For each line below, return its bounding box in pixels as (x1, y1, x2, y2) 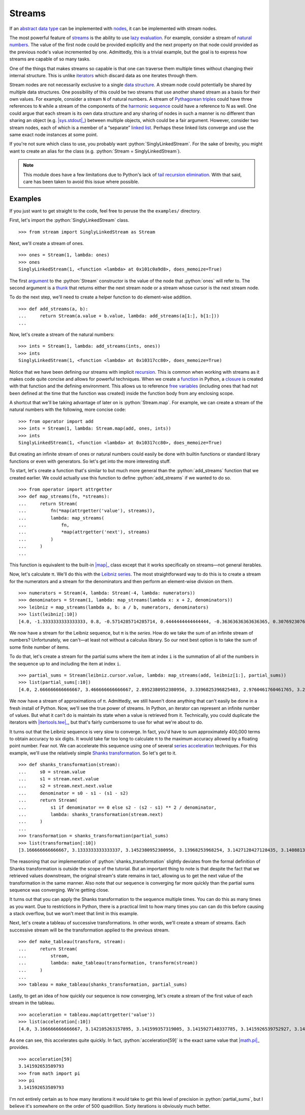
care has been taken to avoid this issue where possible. (23, 178, 139, 185)
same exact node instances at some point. (9, 132, 98, 138)
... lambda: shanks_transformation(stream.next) (18, 811, 164, 817)
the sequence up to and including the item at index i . (9, 660, 121, 667)
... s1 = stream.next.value (18, 776, 99, 782)
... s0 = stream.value (18, 769, 86, 775)
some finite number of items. (9, 644, 70, 650)
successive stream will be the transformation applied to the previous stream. (9, 927, 170, 933)
